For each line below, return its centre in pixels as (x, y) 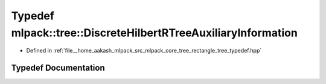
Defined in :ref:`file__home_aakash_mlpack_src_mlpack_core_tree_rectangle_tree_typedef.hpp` (144, 51)
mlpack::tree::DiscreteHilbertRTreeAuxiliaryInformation (155, 33)
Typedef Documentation (58, 68)
